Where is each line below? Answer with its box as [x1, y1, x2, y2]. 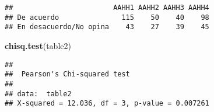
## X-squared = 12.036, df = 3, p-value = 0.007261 [5, 99, 209, 108]
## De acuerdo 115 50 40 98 [5, 13, 209, 22]
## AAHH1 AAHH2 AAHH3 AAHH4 [5, 3, 209, 12]
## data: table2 [5, 89, 72, 98]
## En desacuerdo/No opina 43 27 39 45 [5, 23, 209, 32]
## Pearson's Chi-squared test [5, 70, 130, 79]
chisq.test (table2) [5, 39, 71, 51]
